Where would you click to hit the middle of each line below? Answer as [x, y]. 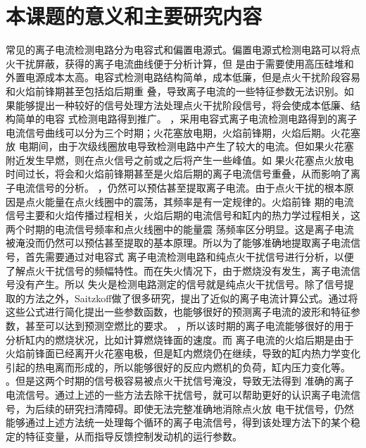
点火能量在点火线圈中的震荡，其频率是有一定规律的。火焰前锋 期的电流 [189, 201]
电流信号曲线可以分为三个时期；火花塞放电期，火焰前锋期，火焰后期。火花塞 [183, 132]
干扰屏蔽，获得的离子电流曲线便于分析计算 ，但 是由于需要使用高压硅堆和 [184, 63]
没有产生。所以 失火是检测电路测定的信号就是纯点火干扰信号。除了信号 [179, 284]
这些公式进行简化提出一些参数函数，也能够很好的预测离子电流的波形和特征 [178, 312]
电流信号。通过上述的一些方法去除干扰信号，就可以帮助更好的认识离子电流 [178, 394]
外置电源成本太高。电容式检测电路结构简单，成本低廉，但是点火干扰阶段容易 [183, 77]
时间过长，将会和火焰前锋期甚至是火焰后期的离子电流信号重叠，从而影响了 [178, 174]
